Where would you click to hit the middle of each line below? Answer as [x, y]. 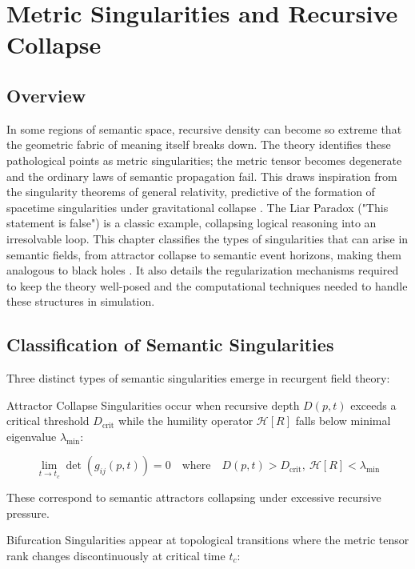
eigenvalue [32, 436]
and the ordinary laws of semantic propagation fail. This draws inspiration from [202, 176]
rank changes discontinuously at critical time [116, 555]
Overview [46, 95]
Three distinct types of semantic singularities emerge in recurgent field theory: [198, 378]
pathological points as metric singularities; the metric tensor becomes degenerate [204, 160]
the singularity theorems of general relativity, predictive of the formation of [191, 192]
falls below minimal [343, 421]
